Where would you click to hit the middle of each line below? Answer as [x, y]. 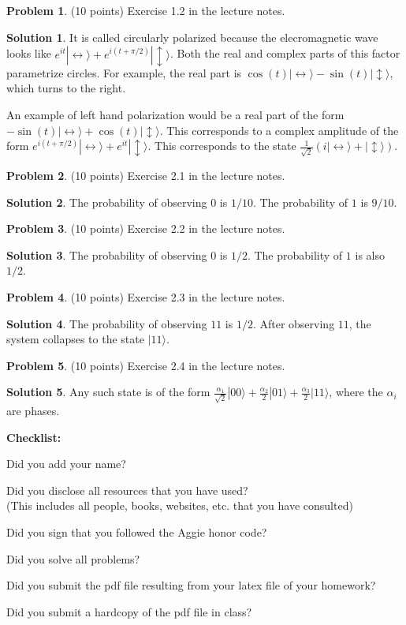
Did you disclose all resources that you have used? [127, 490]
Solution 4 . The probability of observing [107, 323]
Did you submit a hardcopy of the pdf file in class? [129, 611]
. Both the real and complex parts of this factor [285, 53]
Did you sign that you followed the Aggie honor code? [137, 531]
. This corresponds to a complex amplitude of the [279, 130]
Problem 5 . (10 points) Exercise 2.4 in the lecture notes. [146, 365]
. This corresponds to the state [222, 146]
